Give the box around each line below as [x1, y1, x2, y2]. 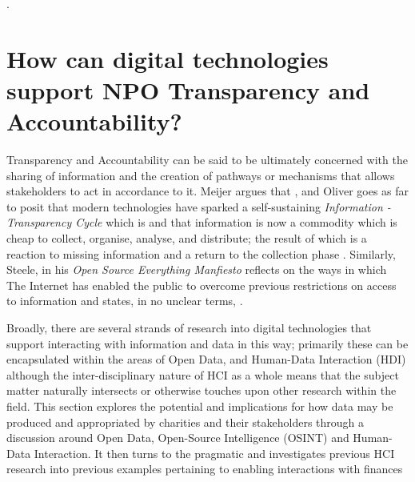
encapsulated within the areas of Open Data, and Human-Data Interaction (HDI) [6, 351, 406, 368]
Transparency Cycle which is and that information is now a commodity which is [6, 214, 397, 231]
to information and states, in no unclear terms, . [6, 292, 243, 309]
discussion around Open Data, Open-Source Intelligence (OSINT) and [6, 429, 349, 446]
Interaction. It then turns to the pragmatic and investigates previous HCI [34, 444, 395, 461]
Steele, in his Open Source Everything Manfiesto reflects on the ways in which [6, 261, 387, 278]
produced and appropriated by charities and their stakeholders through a [6, 413, 365, 430]
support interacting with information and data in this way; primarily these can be [6, 335, 409, 351]
